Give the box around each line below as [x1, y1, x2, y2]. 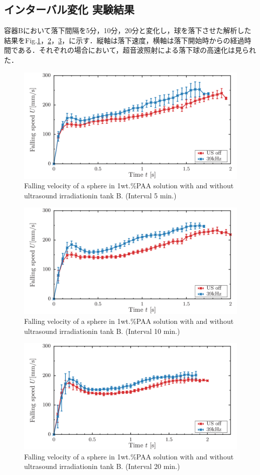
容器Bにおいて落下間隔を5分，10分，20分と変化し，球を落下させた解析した [4, 25, 251, 36]
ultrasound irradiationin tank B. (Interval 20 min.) [24, 461, 180, 471]
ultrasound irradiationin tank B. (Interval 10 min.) [24, 325, 180, 336]
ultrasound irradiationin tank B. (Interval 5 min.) [24, 190, 177, 200]
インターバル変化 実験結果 [4, 2, 135, 17]
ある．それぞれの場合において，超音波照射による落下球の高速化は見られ [18, 45, 256, 55]
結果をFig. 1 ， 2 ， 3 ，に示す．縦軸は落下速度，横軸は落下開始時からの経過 [4, 35, 244, 45]
